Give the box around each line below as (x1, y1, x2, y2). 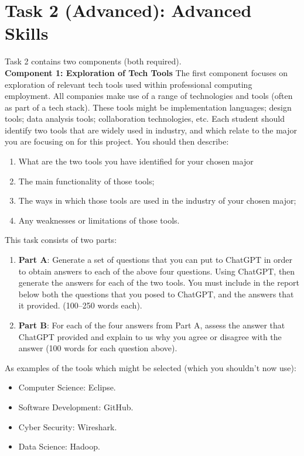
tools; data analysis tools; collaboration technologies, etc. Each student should (5, 112, 285, 125)
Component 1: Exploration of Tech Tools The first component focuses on (5, 66, 288, 78)
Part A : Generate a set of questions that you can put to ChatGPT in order (18, 253, 293, 266)
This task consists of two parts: (5, 234, 117, 246)
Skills (5, 21, 49, 45)
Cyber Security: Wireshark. (18, 420, 117, 433)
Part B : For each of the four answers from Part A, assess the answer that (18, 319, 285, 331)
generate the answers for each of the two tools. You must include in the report (18, 276, 299, 289)
